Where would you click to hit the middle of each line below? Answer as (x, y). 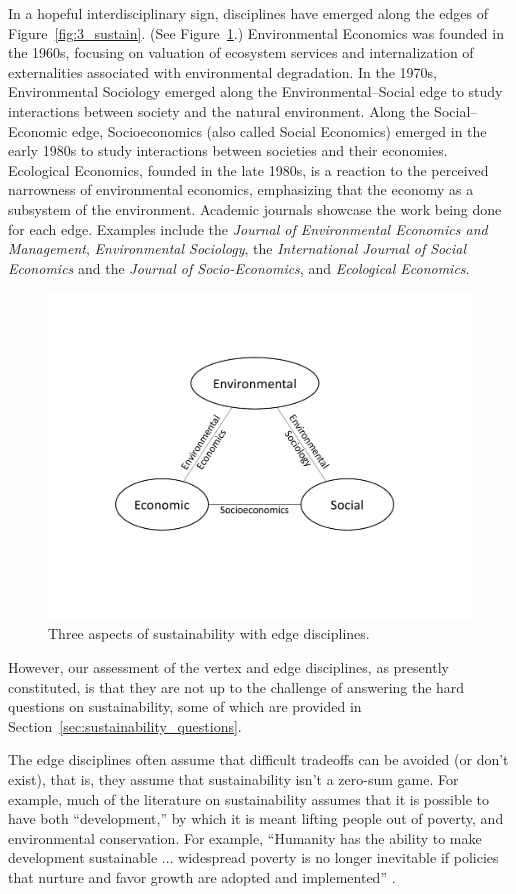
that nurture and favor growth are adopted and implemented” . (202, 876)
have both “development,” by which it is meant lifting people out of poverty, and (256, 818)
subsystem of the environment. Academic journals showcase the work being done (255, 208)
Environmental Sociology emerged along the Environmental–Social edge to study (255, 91)
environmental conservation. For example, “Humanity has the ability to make (245, 837)
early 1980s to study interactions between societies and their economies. (228, 150)
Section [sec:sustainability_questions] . (125, 725)
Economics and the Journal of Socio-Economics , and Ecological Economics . (239, 267)
